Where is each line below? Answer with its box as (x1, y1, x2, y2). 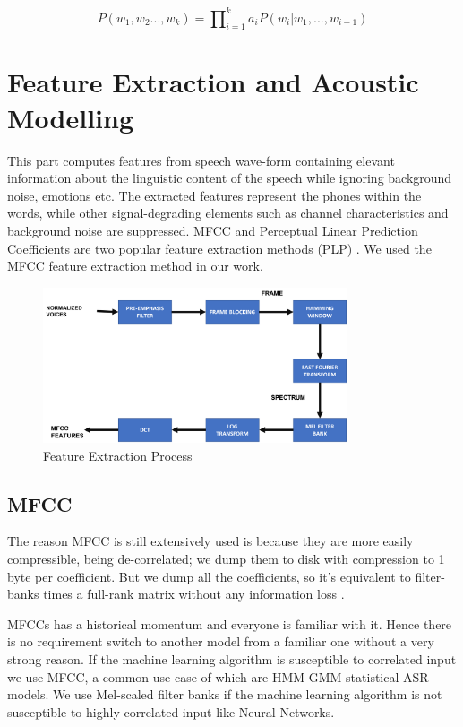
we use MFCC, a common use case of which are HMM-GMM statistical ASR (7, 667, 429, 686)
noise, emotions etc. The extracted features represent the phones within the (7, 186, 422, 204)
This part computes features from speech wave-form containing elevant (7, 151, 395, 169)
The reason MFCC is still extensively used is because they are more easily (7, 532, 414, 550)
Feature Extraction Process (43, 446, 193, 464)
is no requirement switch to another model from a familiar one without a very (7, 632, 434, 651)
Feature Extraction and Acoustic (7, 64, 419, 100)
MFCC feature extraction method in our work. (7, 256, 263, 275)
